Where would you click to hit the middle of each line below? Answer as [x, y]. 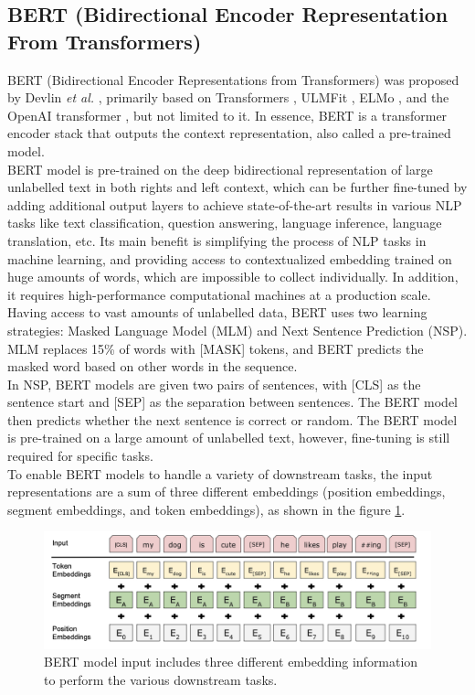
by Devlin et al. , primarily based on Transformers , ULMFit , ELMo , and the [228, 97]
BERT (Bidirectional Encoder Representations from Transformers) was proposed [233, 79]
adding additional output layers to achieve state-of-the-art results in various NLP [235, 204]
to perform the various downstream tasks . [161, 679]
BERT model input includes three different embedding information [231, 662]
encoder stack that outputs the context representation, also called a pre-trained [229, 133]
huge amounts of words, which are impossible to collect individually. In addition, [233, 277]
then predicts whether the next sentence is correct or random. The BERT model [232, 419]
